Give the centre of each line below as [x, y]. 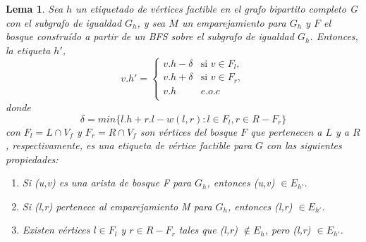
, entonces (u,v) [241, 183]
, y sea [151, 22]
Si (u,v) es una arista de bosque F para [107, 183]
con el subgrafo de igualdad [64, 22]
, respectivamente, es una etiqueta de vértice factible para [129, 145]
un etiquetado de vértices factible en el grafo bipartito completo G [216, 8]
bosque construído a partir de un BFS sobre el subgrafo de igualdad [150, 36]
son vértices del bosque [189, 131]
